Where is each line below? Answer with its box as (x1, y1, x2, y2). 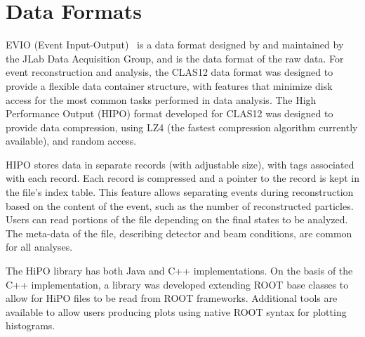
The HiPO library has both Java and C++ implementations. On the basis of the (6, 263, 353, 278)
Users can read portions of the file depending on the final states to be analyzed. (6, 212, 348, 227)
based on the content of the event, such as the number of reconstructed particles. (6, 198, 354, 213)
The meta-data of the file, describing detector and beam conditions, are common (6, 225, 352, 240)
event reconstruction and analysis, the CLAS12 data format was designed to (6, 65, 333, 79)
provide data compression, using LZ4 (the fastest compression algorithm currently (6, 119, 358, 134)
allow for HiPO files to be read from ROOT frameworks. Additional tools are (6, 291, 338, 305)
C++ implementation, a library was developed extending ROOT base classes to (6, 277, 349, 291)
